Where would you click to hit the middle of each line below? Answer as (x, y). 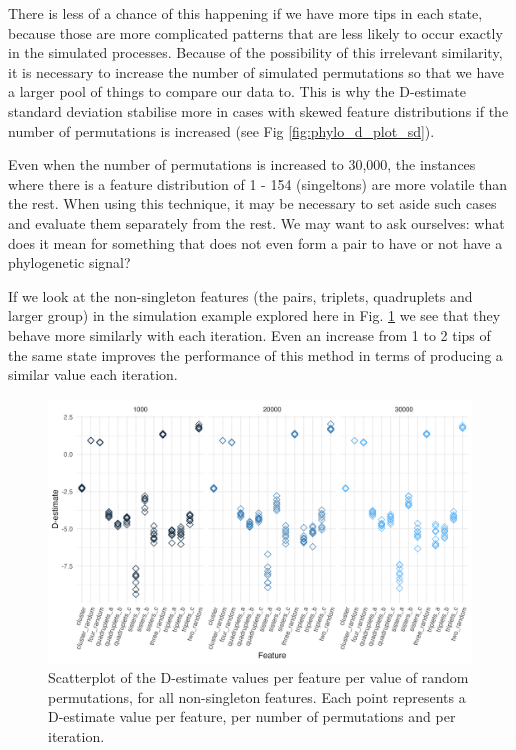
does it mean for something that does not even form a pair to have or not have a (255, 242)
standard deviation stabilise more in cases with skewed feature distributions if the (258, 110)
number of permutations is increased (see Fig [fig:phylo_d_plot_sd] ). (221, 130)
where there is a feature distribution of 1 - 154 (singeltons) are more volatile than (258, 183)
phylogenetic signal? (69, 262)
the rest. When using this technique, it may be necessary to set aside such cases (252, 203)
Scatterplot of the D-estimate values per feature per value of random (258, 677)
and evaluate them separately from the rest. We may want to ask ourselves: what (256, 222)
